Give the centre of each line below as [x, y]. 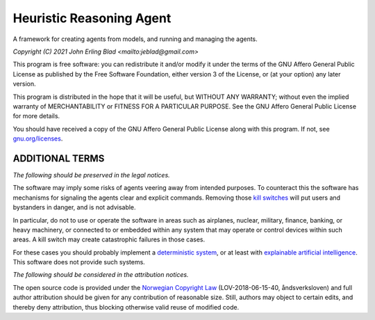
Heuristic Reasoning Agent [92, 18]
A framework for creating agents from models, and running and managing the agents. [135, 39]
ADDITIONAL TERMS [59, 158]
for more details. [36, 116]
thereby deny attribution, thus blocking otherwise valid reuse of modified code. [126, 307]
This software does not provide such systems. [79, 262]
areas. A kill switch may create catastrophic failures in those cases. [109, 239]
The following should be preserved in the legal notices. [91, 175]
